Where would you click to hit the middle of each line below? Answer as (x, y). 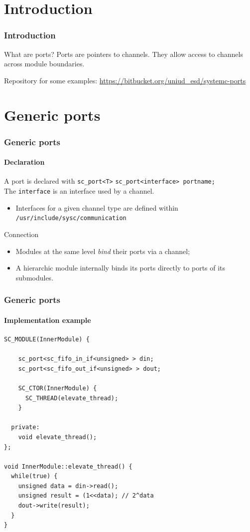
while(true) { (34, 476)
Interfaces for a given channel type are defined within (97, 207)
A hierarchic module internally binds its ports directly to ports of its (121, 268)
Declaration (24, 162)
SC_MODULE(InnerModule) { (47, 339)
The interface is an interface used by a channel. (79, 191)
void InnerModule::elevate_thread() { (68, 466)
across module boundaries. (44, 64)
